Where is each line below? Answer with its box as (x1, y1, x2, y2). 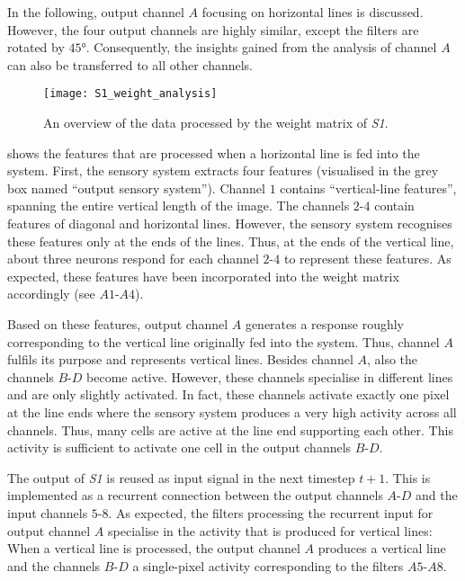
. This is (385, 468, 431, 487)
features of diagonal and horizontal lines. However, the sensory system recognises (7, 214, 452, 232)
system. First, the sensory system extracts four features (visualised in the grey (7, 161, 439, 180)
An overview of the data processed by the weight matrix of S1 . (43, 113, 389, 132)
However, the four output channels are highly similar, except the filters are (7, 20, 419, 39)
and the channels (7, 556, 101, 575)
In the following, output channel (7, 3, 184, 21)
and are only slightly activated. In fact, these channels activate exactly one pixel (7, 385, 450, 404)
